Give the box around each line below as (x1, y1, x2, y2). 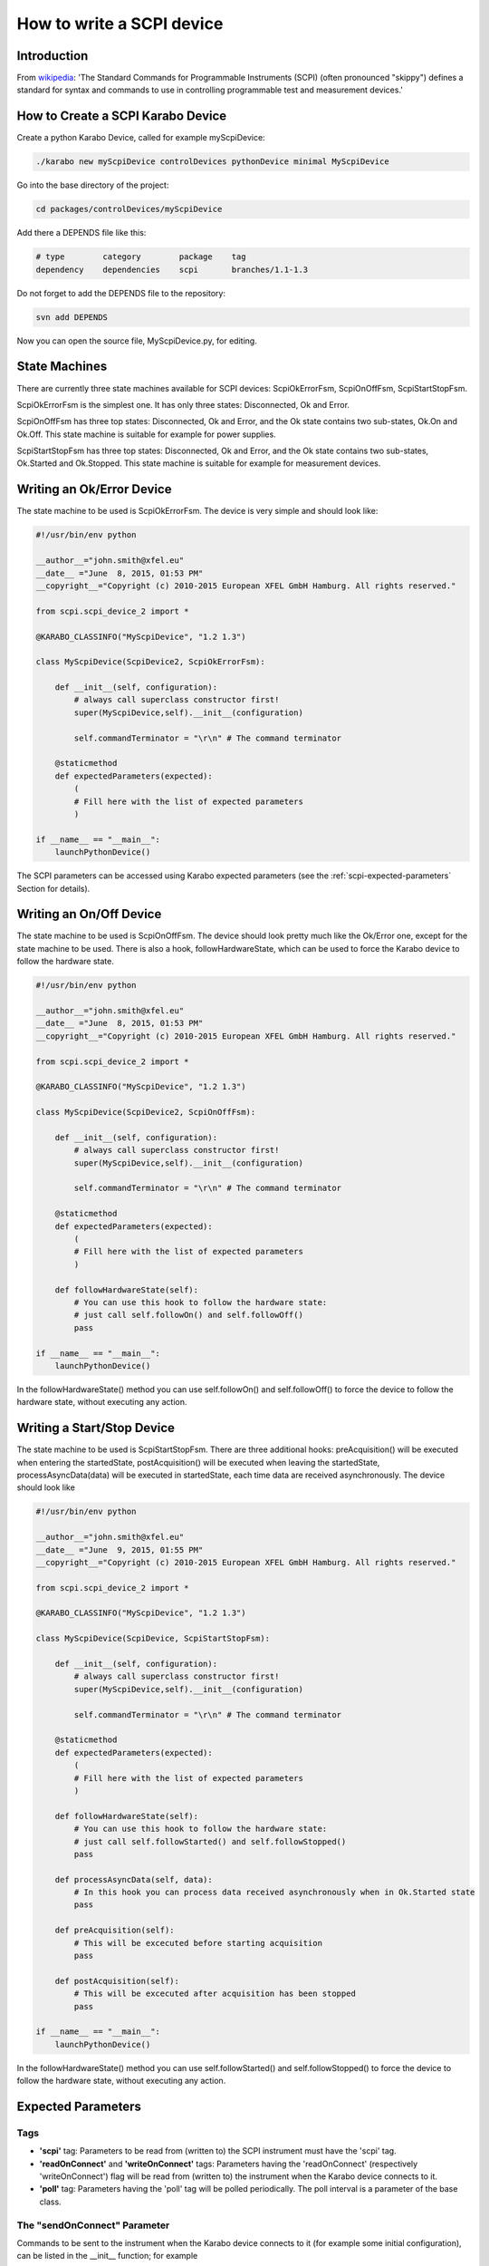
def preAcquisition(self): (54, 1925, 176, 1935)
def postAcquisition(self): (54, 1976, 180, 1986)
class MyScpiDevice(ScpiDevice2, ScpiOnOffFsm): (35, 1107, 256, 1118)
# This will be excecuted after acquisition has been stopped (73, 1989, 357, 1999)
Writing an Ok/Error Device (16, 481, 172, 498)
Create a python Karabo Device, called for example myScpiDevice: (16, 132, 266, 143)
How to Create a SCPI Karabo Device (16, 109, 227, 124)
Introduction (16, 48, 89, 63)
